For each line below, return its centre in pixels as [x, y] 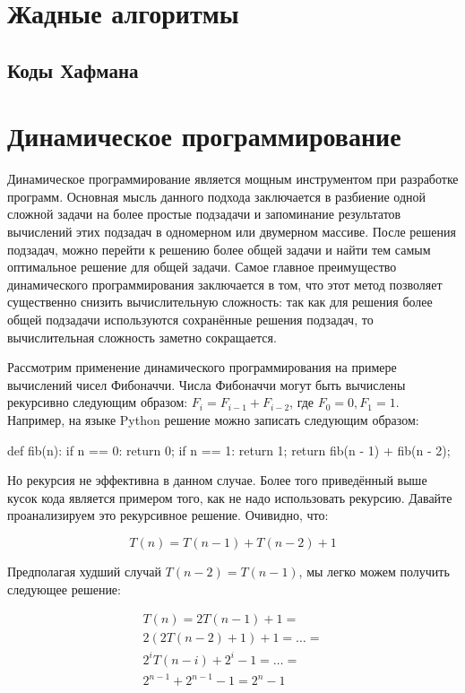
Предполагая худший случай [84, 571]
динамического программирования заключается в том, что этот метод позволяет [225, 284]
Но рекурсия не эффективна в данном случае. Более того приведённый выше [217, 480]
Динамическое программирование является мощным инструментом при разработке [233, 179]
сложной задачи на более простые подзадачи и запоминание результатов [204, 214]
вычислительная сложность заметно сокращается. [142, 337]
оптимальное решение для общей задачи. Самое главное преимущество [202, 267]
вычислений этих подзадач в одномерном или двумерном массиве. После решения [232, 232]
